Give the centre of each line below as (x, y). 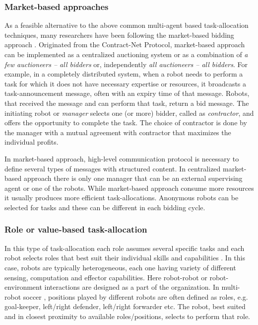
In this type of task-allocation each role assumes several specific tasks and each (125, 248)
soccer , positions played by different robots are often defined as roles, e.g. (135, 296)
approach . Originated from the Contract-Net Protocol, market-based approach (125, 44)
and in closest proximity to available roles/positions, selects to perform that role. (127, 316)
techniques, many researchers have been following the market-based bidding (119, 35)
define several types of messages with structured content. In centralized (113, 168)
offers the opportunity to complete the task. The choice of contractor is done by (126, 122)
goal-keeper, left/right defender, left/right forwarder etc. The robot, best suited (125, 306)
